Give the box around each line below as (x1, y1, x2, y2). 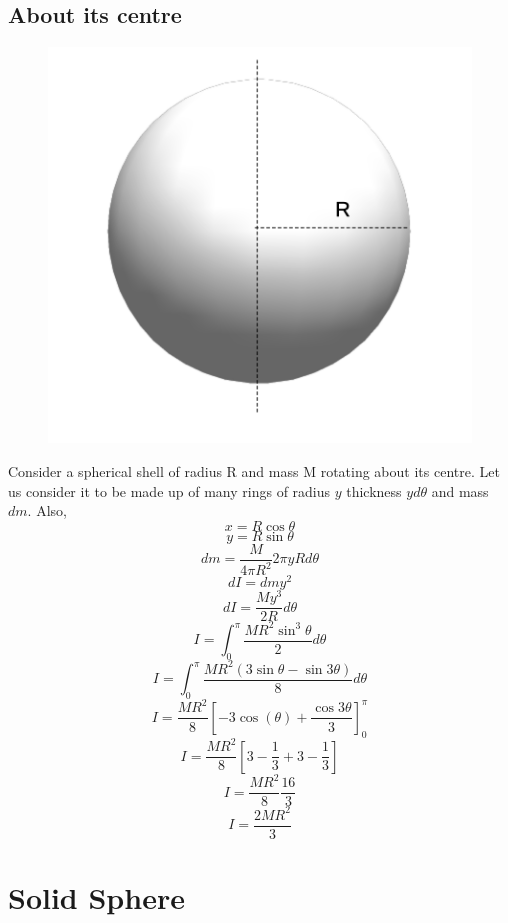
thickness (346, 480, 402, 501)
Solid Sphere (8, 877, 185, 918)
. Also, (27, 500, 67, 521)
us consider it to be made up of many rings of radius (8, 480, 331, 501)
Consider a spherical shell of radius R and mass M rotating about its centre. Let (8, 461, 500, 482)
